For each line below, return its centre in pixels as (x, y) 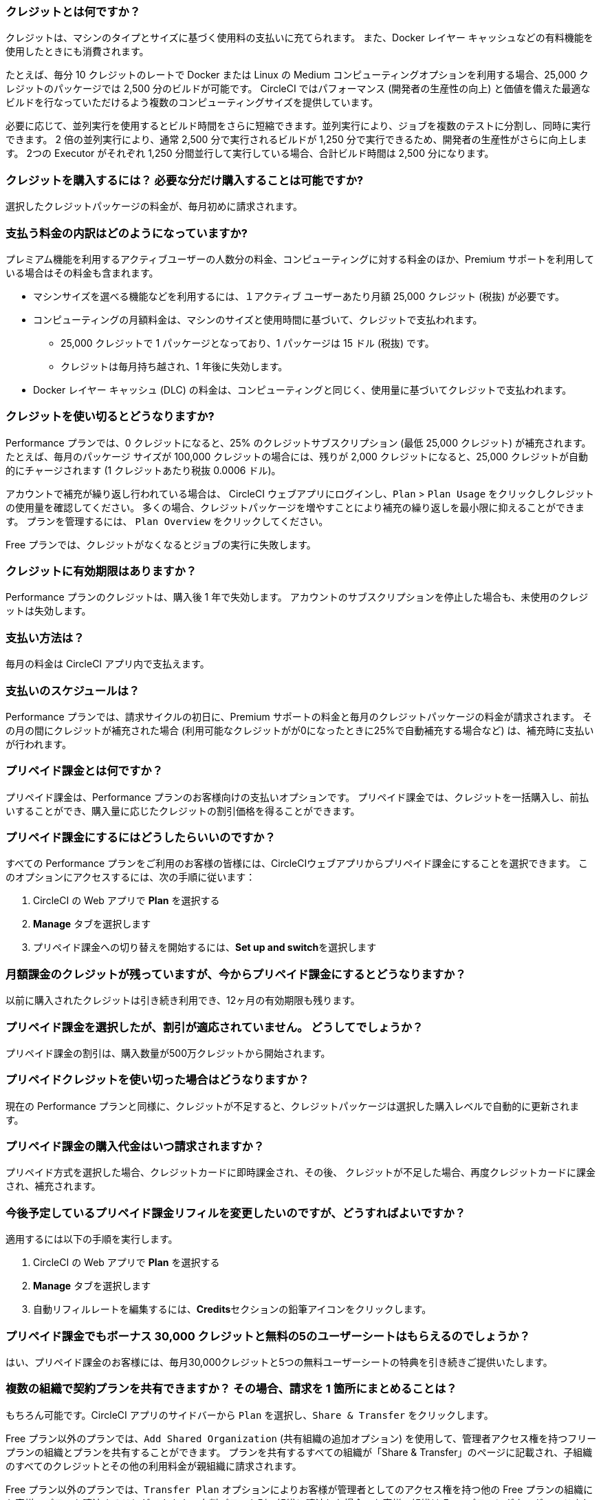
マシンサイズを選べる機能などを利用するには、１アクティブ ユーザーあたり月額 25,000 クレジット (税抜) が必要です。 (299, 296)
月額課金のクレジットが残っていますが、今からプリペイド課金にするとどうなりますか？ (236, 974)
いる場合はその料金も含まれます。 (82, 272)
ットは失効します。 (48, 611)
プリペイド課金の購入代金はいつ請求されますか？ (135, 1146)
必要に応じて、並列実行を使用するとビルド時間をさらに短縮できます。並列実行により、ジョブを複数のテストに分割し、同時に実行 (298, 126)
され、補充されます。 (53, 1186)
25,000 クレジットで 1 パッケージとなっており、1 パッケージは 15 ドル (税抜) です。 (248, 343)
